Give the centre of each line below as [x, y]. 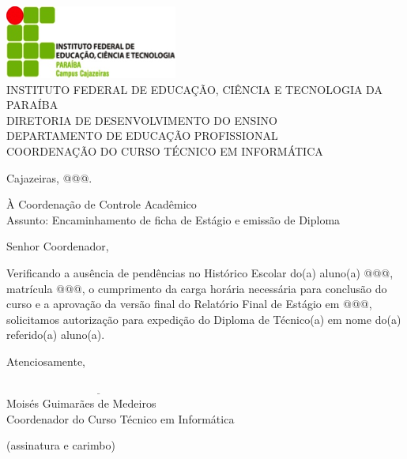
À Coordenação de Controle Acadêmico [102, 204]
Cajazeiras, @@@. [49, 177]
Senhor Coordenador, [58, 246]
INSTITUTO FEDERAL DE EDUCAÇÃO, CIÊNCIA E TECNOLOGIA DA [194, 89]
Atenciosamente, [46, 361]
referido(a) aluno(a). [56, 335]
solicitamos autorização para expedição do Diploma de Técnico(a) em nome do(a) [204, 319]
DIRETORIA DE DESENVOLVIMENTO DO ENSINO [142, 120]
